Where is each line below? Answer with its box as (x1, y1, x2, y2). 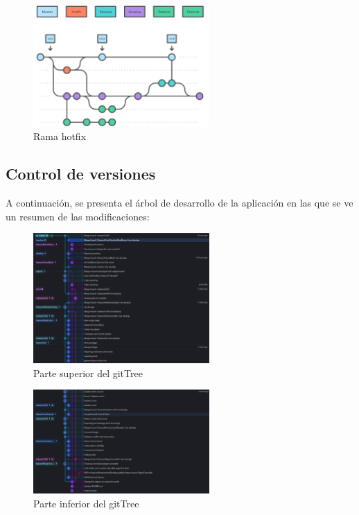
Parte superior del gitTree (33, 365, 143, 380)
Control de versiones (6, 163, 156, 184)
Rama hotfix (33, 129, 87, 143)
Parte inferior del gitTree (33, 496, 139, 510)
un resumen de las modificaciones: (6, 209, 150, 223)
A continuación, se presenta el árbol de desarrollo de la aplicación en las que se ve (6, 195, 353, 210)
